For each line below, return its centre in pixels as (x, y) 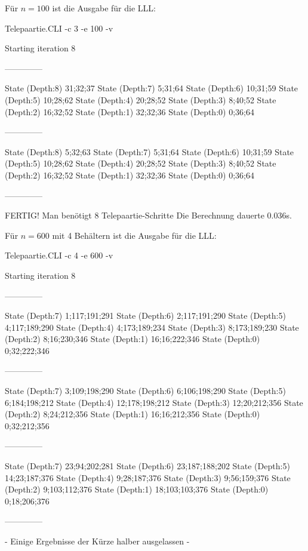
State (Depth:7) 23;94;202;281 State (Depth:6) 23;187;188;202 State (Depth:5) (147, 466)
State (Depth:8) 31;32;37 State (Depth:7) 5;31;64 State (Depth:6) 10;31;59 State (152, 88)
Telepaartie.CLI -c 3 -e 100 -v (59, 28)
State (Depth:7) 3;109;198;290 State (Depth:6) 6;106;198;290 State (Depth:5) (145, 391)
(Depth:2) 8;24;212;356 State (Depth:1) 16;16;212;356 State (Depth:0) (133, 414)
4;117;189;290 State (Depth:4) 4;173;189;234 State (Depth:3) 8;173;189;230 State (152, 327)
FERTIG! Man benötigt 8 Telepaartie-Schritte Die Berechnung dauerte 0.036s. (148, 215)
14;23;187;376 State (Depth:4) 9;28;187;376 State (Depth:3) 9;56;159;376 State (148, 477)
